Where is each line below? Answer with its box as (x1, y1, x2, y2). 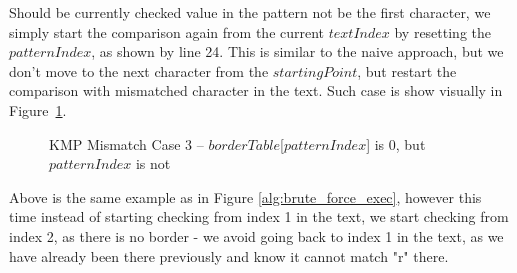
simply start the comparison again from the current (9, 21, 325, 42)
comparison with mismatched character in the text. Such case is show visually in (9, 80, 503, 101)
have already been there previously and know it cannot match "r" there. (9, 245, 449, 266)
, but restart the (357, 60, 457, 81)
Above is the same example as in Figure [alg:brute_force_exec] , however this (9, 186, 482, 207)
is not (135, 153, 171, 174)
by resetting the (394, 21, 492, 42)
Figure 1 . (9, 99, 67, 120)
